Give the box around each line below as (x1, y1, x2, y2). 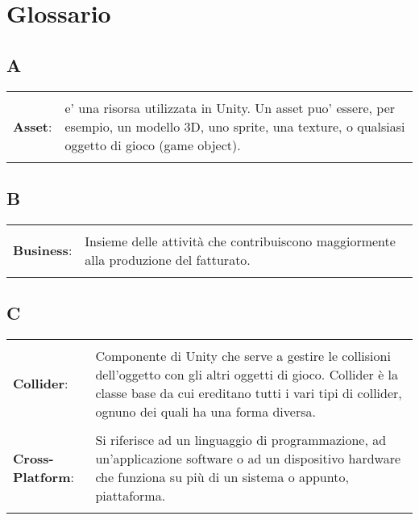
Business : (13, 241, 73, 260)
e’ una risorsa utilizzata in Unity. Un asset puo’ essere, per (64, 98, 396, 117)
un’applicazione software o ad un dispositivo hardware (95, 448, 401, 468)
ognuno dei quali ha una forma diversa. (95, 401, 316, 421)
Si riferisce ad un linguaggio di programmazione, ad (95, 430, 387, 449)
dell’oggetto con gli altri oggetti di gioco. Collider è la (95, 364, 399, 384)
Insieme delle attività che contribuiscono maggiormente (85, 231, 396, 250)
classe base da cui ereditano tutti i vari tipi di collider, (95, 383, 402, 402)
